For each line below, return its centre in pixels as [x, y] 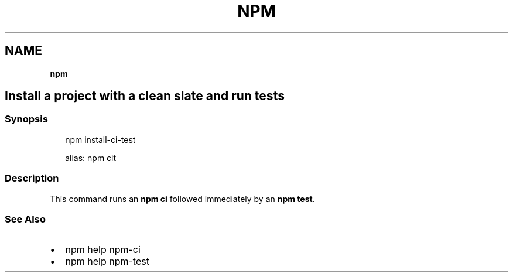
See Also [25, 219]
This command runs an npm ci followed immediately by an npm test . [182, 199]
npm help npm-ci [103, 250]
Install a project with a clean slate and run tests [145, 96]
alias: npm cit [91, 158]
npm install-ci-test [100, 139]
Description [32, 178]
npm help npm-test [107, 261]
